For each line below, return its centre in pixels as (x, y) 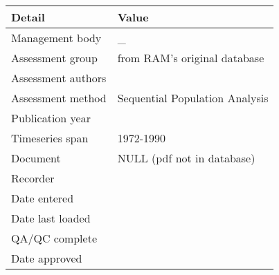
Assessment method (59, 98)
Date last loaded (51, 218)
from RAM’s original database (191, 58)
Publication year (51, 118)
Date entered (43, 198)
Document (36, 158)
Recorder (33, 178)
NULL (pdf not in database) (186, 158)
